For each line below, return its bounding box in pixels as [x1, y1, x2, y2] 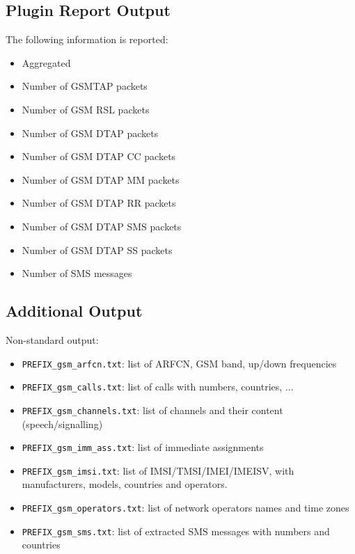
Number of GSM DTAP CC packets [22, 149, 176, 164]
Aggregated [22, 55, 71, 70]
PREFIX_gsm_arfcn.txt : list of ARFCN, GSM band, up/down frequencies [22, 356, 337, 370]
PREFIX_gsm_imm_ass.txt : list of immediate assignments [22, 440, 264, 454]
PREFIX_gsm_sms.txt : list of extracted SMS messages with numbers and [22, 523, 330, 538]
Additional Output [6, 300, 143, 322]
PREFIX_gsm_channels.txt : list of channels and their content [22, 402, 283, 417]
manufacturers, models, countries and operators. [22, 477, 228, 491]
